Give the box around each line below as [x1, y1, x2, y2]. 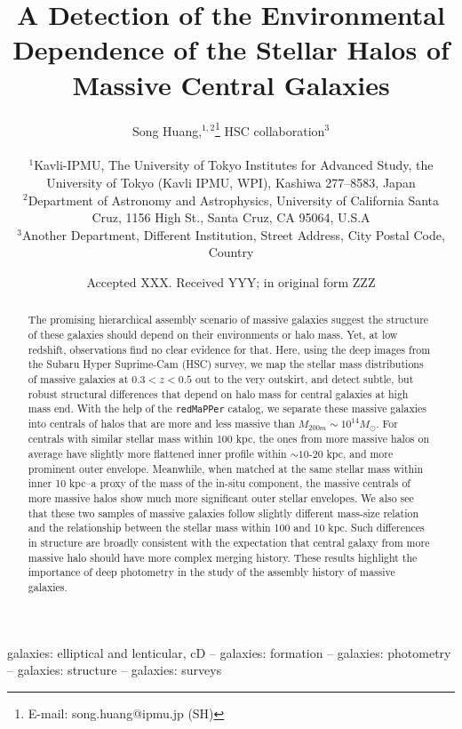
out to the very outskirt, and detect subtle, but [195, 371, 414, 386]
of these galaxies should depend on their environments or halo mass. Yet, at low [28, 326, 398, 341]
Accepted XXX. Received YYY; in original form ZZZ [86, 272, 376, 291]
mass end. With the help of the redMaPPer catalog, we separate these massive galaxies [28, 401, 427, 416]
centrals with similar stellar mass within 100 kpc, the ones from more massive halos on [28, 431, 430, 446]
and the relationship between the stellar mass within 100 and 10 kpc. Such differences [28, 520, 425, 535]
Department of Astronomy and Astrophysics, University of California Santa [28, 190, 440, 209]
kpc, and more [326, 445, 394, 461]
